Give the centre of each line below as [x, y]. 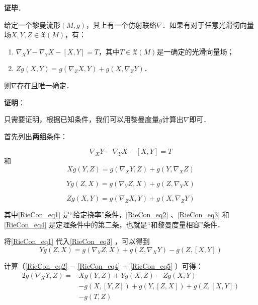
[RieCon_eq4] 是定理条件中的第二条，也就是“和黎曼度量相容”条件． [114, 224]
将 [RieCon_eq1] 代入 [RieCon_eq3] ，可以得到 [77, 241]
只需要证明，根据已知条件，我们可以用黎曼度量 [81, 119]
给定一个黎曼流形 [32, 24]
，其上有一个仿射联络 [121, 24]
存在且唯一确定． [45, 85]
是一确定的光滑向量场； [195, 51]
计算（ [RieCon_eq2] [36, 265]
